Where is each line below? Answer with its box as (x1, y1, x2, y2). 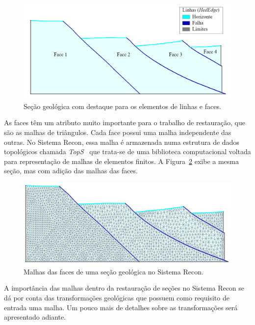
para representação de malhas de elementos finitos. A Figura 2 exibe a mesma (4, 156, 239, 166)
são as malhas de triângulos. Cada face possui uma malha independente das (4, 127, 231, 137)
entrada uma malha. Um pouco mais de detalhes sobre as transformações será (4, 302, 238, 312)
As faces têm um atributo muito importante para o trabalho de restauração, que (4, 117, 246, 128)
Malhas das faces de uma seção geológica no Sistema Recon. (24, 266, 204, 276)
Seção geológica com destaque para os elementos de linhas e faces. (24, 101, 221, 111)
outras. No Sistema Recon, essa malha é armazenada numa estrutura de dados (4, 136, 239, 147)
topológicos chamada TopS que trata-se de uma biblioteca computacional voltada (4, 146, 251, 157)
